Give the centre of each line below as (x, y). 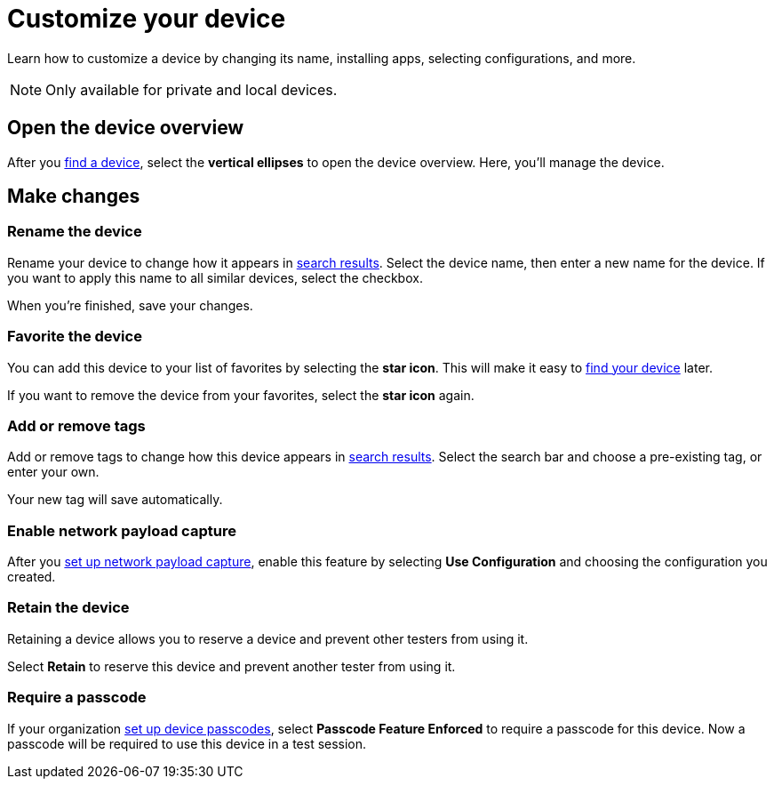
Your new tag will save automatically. (115, 500)
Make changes (74, 196)
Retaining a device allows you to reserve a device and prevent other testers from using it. (268, 638)
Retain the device (68, 608)
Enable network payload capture (122, 530)
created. (32, 577)
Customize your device (147, 19)
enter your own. (53, 472)
